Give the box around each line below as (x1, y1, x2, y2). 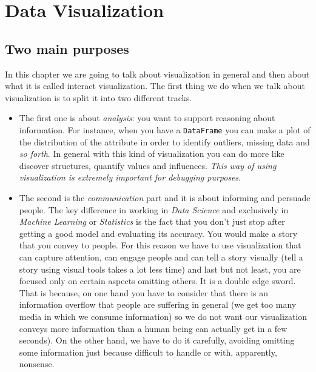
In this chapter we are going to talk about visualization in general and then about (5, 67, 310, 80)
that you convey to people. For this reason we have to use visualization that (19, 239, 301, 251)
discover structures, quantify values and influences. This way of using (19, 159, 277, 171)
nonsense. (19, 357, 55, 370)
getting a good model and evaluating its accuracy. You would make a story (19, 227, 298, 239)
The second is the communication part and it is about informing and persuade (19, 191, 311, 204)
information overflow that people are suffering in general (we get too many (19, 298, 297, 311)
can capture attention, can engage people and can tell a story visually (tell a (19, 250, 303, 263)
